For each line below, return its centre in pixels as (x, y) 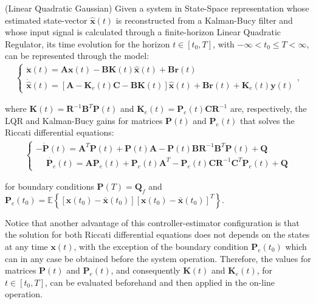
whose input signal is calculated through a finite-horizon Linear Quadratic (143, 32)
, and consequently (146, 270)
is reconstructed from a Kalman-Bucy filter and (204, 20)
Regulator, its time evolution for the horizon (88, 43)
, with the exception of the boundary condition (161, 247)
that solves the (267, 120)
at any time (26, 247)
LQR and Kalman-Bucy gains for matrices (84, 120)
